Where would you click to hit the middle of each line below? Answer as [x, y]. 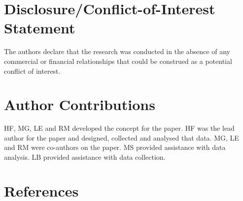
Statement [40, 28]
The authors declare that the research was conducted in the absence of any [117, 51]
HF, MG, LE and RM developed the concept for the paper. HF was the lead [119, 128]
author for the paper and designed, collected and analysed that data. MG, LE [121, 137]
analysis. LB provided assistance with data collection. [85, 157]
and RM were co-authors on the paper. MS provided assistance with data [115, 147]
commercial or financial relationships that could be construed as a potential [118, 61]
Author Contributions [80, 104]
